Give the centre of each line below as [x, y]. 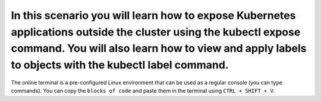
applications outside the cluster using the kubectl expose [156, 32]
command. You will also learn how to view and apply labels [159, 49]
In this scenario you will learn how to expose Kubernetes [153, 15]
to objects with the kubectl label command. [120, 65]
